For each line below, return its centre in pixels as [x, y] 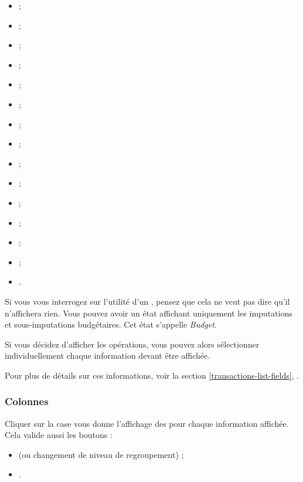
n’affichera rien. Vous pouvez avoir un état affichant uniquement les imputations [149, 313]
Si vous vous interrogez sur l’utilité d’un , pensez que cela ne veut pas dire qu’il [147, 301]
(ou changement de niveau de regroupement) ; [101, 454]
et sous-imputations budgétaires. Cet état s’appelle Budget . [111, 324]
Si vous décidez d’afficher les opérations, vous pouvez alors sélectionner [132, 344]
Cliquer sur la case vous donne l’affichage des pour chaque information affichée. [147, 423]
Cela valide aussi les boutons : [59, 435]
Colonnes [27, 401]
